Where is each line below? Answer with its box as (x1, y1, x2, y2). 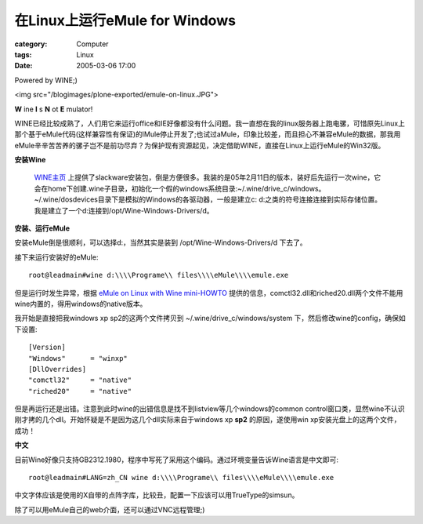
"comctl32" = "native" (28, 376, 132, 384)
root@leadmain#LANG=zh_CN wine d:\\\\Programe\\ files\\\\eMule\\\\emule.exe (28, 473, 334, 482)
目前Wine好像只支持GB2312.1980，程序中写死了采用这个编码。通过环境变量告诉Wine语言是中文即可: (14, 455, 338, 464)
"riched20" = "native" (28, 387, 132, 395)
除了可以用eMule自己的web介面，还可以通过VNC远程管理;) (14, 504, 205, 514)
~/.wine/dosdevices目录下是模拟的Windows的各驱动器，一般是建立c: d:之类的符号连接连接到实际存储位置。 (34, 195, 382, 204)
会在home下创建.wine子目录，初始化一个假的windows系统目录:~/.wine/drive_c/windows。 (34, 184, 326, 193)
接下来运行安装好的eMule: (14, 252, 99, 262)
